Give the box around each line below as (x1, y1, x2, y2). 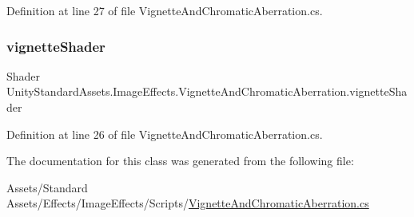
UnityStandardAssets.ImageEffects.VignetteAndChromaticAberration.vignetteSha (6, 83, 408, 100)
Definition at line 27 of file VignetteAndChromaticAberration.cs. (6, 2, 323, 18)
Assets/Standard (6, 179, 88, 195)
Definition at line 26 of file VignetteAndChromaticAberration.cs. (6, 125, 323, 142)
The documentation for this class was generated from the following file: (6, 152, 354, 169)
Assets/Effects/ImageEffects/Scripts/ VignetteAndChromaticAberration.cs (6, 195, 369, 211)
